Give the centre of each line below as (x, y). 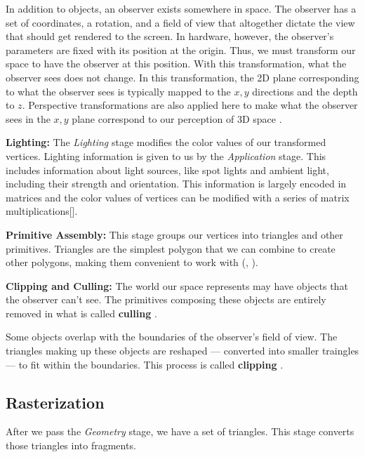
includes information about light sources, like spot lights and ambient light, (167, 170)
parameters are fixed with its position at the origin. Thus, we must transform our (181, 49)
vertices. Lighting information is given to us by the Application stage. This (166, 155)
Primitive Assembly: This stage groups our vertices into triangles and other (174, 234)
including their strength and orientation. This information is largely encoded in (176, 184)
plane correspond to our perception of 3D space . (177, 118)
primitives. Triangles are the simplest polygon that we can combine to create (171, 248)
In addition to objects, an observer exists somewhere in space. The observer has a (181, 8)
